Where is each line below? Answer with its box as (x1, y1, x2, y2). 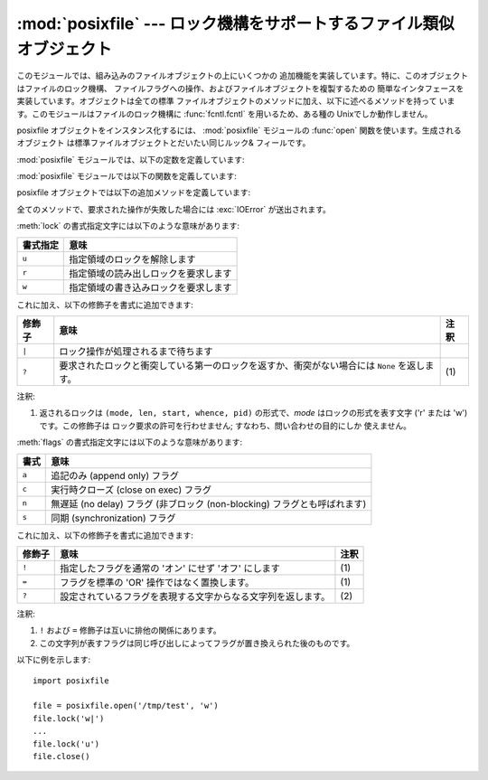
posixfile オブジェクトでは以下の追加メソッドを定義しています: (16, 187, 251, 198)
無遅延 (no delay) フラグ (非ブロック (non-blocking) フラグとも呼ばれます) (51, 497, 367, 510)
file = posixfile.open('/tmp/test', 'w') (33, 700, 219, 711)
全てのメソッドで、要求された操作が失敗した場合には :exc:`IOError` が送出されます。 (16, 203, 332, 214)
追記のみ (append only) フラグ (51, 469, 180, 482)
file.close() (33, 751, 90, 761)
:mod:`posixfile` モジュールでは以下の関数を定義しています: (16, 171, 237, 182)
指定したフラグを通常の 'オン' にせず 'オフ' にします (60, 561, 280, 574)
